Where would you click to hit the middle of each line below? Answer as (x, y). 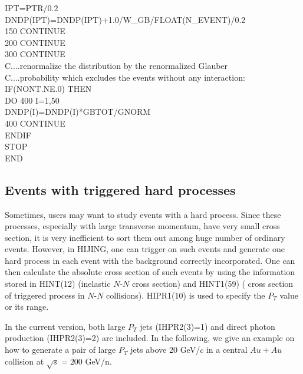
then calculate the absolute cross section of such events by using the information (150, 272)
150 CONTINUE (35, 31)
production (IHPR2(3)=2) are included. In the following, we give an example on (150, 338)
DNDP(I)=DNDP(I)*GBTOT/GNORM (78, 112)
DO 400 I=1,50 (32, 100)
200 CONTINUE (35, 42)
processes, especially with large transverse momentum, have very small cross (142, 226)
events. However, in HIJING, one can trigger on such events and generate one (145, 249)
